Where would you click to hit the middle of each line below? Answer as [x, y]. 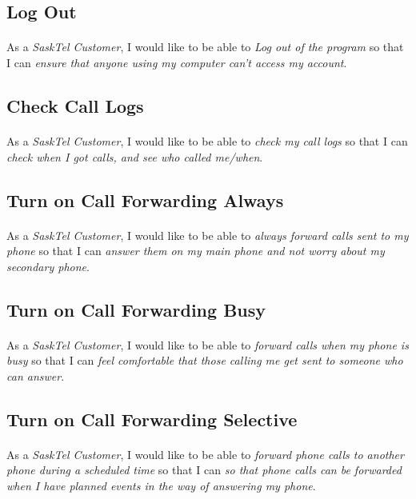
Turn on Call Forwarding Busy [136, 309]
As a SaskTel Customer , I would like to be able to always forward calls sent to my [208, 235]
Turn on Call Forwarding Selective [152, 419]
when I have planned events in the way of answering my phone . [161, 485]
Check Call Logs [75, 105]
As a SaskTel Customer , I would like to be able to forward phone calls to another [205, 454]
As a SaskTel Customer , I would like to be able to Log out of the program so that [205, 47]
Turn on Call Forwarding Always [145, 200]
